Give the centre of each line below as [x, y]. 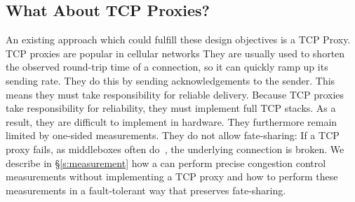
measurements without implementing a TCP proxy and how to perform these [172, 176]
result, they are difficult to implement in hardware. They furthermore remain [172, 121]
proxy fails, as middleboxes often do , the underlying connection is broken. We [175, 149]
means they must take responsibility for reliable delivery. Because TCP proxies [175, 94]
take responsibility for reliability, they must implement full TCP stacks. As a [171, 108]
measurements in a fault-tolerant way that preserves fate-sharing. [146, 190]
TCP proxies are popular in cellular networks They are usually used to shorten [175, 53]
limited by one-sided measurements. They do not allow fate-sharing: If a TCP [173, 135]
